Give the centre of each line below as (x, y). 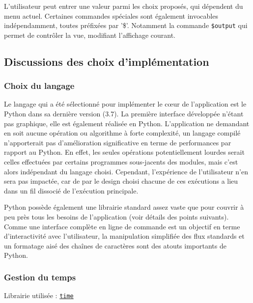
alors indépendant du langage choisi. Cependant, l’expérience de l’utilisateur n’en (126, 171)
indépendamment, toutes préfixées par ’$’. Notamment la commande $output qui (126, 25)
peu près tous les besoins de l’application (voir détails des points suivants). (116, 216)
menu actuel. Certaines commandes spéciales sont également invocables (111, 15)
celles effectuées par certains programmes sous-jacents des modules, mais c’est (121, 162)
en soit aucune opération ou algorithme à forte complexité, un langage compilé (122, 133)
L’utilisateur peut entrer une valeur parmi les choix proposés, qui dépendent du (124, 6)
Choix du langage (39, 86)
